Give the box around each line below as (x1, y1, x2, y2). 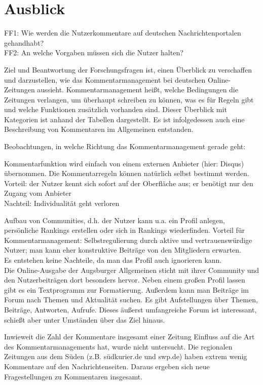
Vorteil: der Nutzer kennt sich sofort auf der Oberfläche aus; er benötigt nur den (4, 178, 253, 188)
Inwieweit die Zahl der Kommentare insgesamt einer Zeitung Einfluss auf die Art (4, 331, 255, 342)
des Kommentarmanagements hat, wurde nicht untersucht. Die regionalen (4, 341, 233, 352)
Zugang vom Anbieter (4, 188, 72, 198)
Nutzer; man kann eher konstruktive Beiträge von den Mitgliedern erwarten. (4, 244, 242, 255)
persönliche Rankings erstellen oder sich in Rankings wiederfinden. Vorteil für (4, 225, 245, 235)
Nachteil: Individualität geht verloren (4, 198, 120, 208)
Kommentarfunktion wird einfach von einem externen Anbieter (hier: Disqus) (4, 158, 244, 168)
